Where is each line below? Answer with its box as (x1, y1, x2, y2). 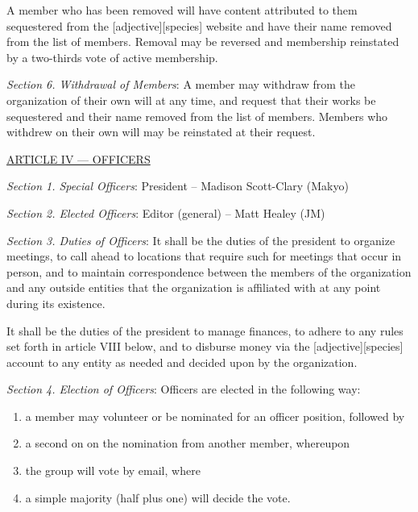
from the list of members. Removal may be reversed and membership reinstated (6, 33, 399, 50)
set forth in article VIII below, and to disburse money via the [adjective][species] (6, 338, 404, 355)
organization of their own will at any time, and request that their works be (6, 91, 376, 108)
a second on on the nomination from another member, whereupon (25, 435, 350, 452)
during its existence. (6, 294, 106, 311)
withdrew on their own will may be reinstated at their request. (6, 123, 316, 140)
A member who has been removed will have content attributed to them (6, 2, 358, 18)
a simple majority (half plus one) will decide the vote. (25, 489, 291, 506)
